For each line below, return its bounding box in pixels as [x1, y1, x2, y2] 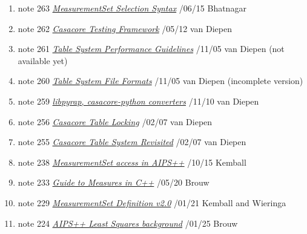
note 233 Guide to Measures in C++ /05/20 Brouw [18, 176, 210, 189]
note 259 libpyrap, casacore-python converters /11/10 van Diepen [18, 94, 259, 107]
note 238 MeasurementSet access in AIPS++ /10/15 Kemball [18, 155, 246, 168]
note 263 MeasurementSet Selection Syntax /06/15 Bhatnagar [18, 2, 246, 14]
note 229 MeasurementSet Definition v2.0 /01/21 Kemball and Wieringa [18, 196, 286, 209]
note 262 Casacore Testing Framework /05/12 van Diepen [18, 22, 233, 34]
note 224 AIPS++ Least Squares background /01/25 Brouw [18, 216, 238, 229]
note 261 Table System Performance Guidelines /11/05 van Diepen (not [18, 42, 285, 55]
